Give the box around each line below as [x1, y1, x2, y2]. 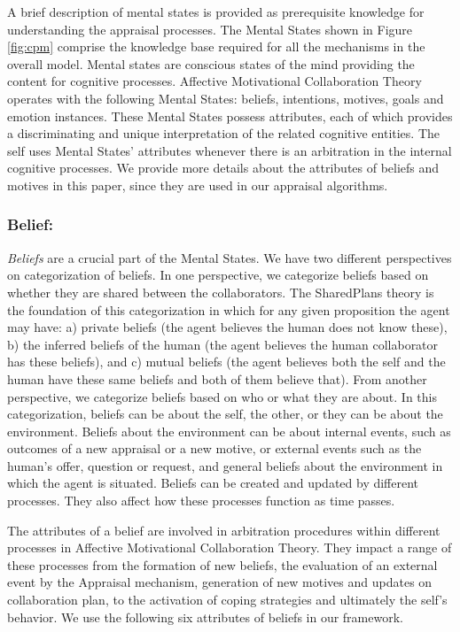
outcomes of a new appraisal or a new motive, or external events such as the [7, 439, 422, 458]
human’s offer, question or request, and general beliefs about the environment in [7, 456, 443, 474]
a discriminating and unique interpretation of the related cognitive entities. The [7, 124, 441, 143]
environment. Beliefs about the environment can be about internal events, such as [7, 421, 451, 440]
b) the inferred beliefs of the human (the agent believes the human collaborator [7, 335, 439, 353]
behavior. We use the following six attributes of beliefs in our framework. [7, 607, 403, 626]
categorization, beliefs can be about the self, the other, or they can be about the [7, 405, 443, 423]
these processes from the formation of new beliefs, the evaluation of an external [7, 555, 438, 574]
